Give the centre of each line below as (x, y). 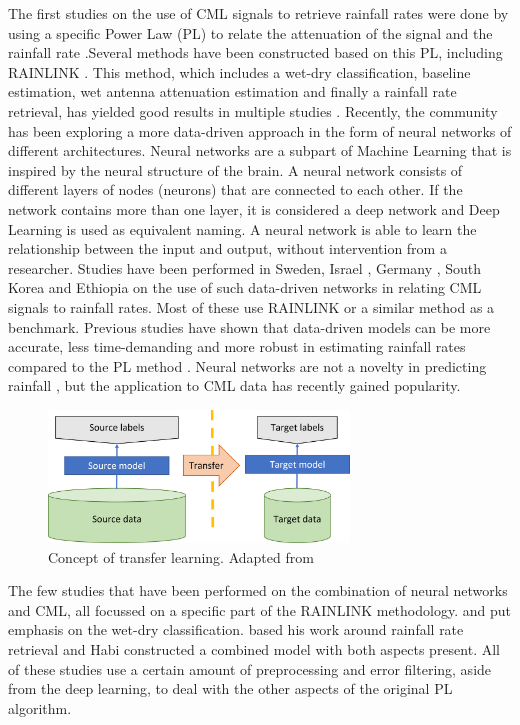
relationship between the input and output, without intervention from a (227, 248)
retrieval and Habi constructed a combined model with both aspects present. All (254, 649)
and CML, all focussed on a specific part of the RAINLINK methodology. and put (259, 609)
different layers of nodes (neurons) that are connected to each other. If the (235, 189)
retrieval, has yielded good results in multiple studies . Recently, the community (253, 110)
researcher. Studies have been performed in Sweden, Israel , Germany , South (245, 267)
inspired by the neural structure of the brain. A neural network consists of (235, 169)
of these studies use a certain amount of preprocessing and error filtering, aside (250, 668)
